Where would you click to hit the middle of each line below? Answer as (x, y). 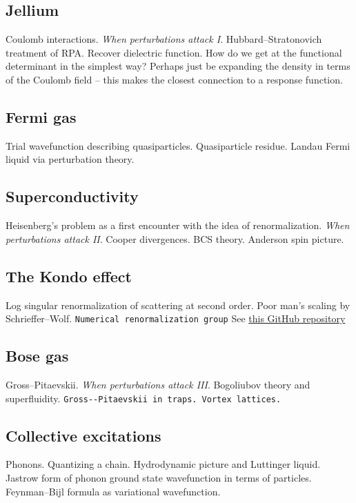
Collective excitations (83, 435)
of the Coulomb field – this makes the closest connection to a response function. (174, 79)
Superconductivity (72, 196)
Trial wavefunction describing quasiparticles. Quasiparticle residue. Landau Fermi (178, 145)
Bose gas (37, 356)
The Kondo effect (69, 276)
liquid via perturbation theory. (70, 159)
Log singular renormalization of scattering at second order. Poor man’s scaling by (178, 305)
